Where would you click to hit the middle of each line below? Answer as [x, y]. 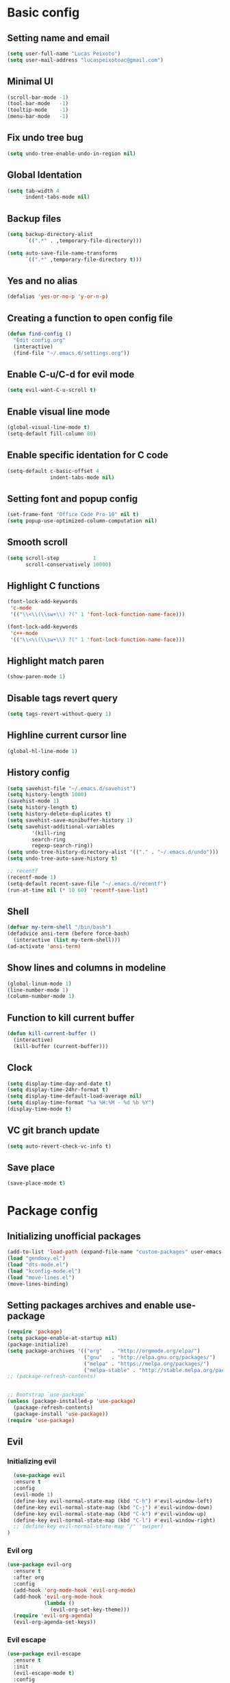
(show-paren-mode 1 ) [37, 677]
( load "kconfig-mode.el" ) [44, 1271]
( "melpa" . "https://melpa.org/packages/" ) [146, 1364]
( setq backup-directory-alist [50, 235]
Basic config [43, 13]
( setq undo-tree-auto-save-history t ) [62, 859]
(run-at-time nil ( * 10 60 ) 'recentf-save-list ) [78, 890]
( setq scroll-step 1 [52, 558]
